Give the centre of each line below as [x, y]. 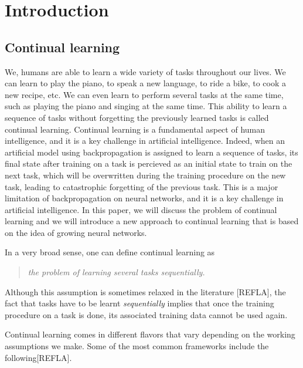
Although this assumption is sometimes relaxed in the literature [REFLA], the [145, 291]
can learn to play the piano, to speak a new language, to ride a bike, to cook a [146, 83]
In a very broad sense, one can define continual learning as [110, 252]
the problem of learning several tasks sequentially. [116, 272]
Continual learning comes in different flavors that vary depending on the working [150, 334]
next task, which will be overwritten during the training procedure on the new [145, 175]
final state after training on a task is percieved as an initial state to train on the [149, 163]
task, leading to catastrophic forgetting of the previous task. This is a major [142, 186]
